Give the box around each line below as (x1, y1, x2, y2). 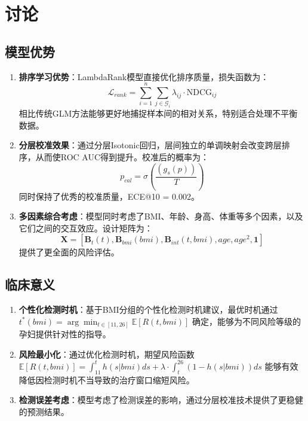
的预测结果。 (19, 405, 69, 417)
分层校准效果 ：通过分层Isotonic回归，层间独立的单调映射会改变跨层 (19, 139, 282, 151)
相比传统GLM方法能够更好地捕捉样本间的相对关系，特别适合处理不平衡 (19, 107, 298, 120)
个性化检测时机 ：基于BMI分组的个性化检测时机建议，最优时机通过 (19, 303, 278, 316)
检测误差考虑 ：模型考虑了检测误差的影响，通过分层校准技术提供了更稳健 (19, 393, 303, 406)
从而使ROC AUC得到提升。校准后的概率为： (35, 151, 210, 163)
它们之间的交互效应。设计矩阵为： (19, 221, 153, 234)
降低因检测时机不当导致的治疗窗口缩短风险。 (19, 373, 195, 386)
